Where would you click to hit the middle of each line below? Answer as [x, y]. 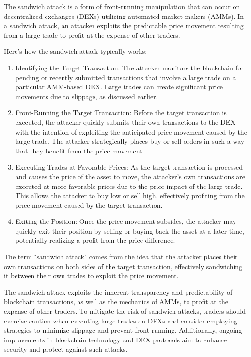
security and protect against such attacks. [66, 349]
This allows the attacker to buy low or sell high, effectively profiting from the [130, 195]
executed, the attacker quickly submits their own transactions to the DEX [125, 122]
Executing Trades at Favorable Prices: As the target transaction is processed [129, 167]
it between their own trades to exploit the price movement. [91, 276]
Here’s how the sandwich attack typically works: [76, 51]
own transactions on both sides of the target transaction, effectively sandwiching [123, 266]
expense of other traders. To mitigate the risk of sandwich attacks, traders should [125, 311]
